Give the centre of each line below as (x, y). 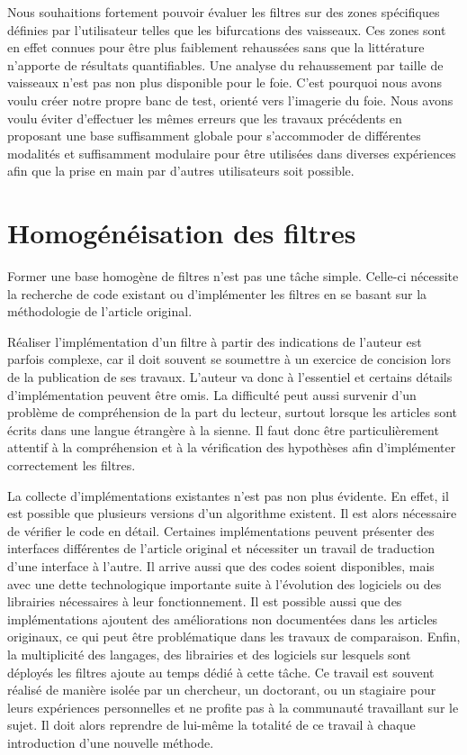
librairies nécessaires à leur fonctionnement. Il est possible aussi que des (205, 601)
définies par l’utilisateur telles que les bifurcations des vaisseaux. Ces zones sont (227, 29)
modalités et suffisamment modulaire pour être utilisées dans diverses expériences (232, 153)
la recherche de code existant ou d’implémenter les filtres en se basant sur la (217, 293)
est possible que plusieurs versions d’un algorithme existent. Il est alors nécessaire (232, 513)
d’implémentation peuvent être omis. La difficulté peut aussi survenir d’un (212, 394)
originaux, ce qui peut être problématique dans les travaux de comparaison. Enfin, (234, 637)
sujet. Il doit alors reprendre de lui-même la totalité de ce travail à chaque (211, 725)
